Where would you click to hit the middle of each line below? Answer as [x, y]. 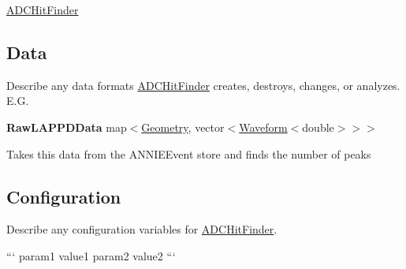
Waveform [263, 127]
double [318, 127]
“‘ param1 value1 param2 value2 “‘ [91, 255]
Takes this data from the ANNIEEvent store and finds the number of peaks [189, 153]
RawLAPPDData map [67, 127]
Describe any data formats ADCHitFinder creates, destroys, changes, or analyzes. [203, 85]
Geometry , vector [183, 127]
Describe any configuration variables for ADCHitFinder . [142, 229]
